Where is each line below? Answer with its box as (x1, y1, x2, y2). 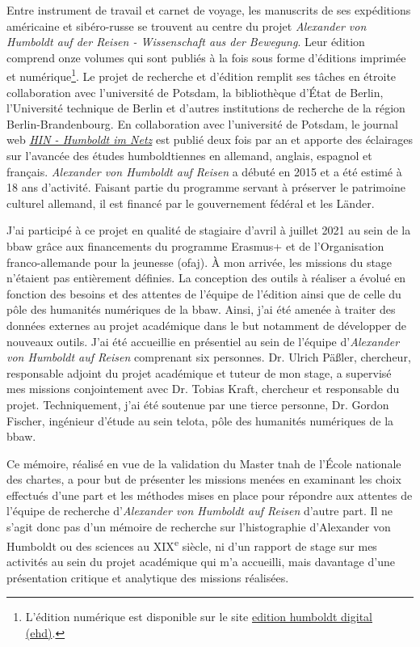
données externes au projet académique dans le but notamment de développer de (6, 316, 406, 333)
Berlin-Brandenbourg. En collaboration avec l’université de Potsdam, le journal (6, 115, 398, 132)
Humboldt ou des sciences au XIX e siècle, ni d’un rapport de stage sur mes (6, 535, 377, 554)
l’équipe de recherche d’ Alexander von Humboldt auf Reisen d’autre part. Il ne (6, 502, 393, 519)
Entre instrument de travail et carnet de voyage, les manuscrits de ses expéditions (6, 2, 411, 18)
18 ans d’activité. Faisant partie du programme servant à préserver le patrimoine (6, 179, 405, 196)
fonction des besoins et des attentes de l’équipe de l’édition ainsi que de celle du (6, 285, 401, 302)
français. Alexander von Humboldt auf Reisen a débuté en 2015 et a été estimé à (6, 163, 402, 180)
